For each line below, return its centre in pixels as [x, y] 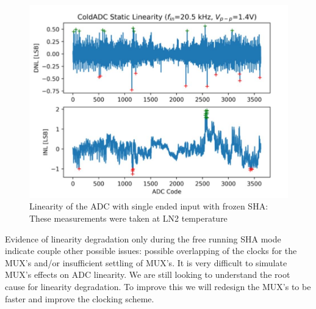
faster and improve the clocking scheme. [80, 298]
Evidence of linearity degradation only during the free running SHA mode [143, 238]
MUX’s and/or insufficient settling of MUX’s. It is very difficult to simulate [146, 262]
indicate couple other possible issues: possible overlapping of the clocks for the [151, 251]
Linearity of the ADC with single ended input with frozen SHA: [149, 206]
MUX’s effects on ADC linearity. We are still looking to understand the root [148, 274]
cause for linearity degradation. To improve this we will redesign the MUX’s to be [158, 286]
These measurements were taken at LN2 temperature [128, 218]
